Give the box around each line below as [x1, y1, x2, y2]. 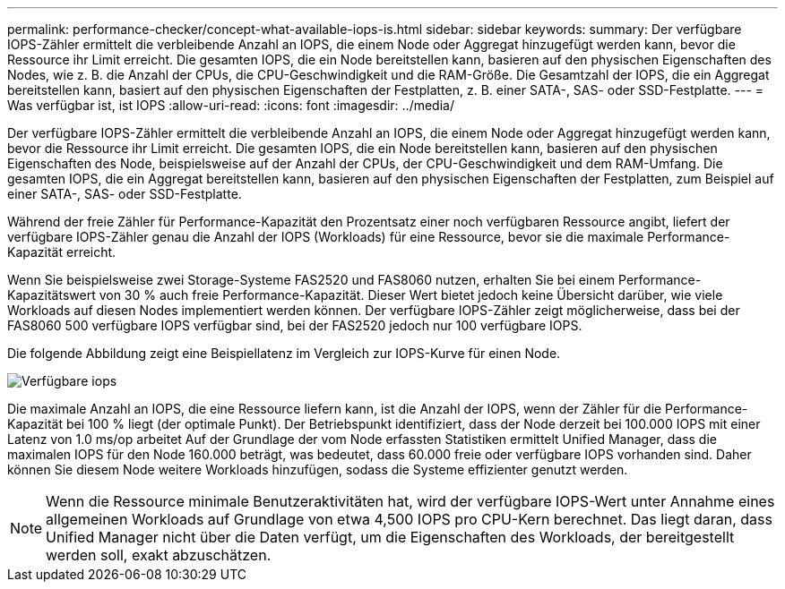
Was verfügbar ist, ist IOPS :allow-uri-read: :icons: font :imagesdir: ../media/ [7, 98, 454, 113]
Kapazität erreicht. [7, 244, 116, 260]
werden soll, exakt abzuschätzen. [46, 546, 272, 564]
